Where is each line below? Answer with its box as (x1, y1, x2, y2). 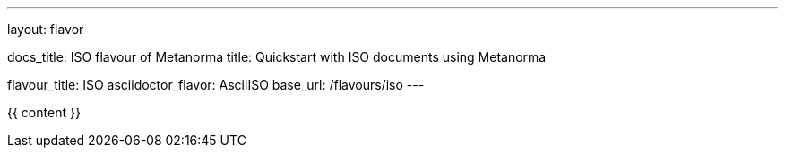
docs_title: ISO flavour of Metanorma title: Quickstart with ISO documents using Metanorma (7, 49, 547, 65)
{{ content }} (7, 105, 81, 120)
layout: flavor (7, 22, 84, 37)
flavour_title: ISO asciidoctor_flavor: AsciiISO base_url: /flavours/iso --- (7, 77, 425, 92)
